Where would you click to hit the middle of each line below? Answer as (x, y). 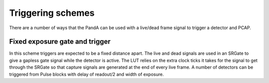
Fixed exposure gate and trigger (60, 42)
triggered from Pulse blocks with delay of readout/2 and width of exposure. (86, 74)
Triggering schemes (52, 13)
